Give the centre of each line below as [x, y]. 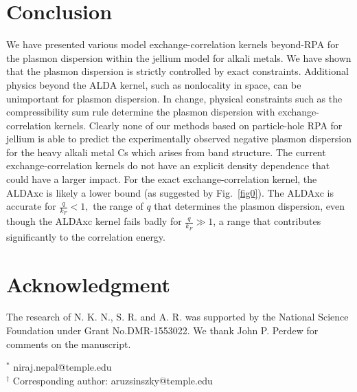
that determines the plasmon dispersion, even [249, 206]
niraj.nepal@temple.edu [62, 367]
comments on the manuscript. [69, 344]
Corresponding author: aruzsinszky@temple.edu [113, 380]
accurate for [31, 206]
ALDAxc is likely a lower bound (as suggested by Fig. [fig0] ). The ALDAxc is [170, 192]
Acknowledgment [88, 284]
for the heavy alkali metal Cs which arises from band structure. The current [166, 152]
